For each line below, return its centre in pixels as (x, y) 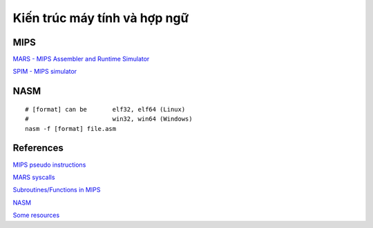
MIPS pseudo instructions (49, 165)
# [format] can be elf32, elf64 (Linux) (105, 109)
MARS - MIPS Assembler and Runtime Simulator (81, 59)
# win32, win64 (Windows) (109, 119)
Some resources (36, 215)
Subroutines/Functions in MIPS (57, 190)
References (38, 148)
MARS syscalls (34, 177)
